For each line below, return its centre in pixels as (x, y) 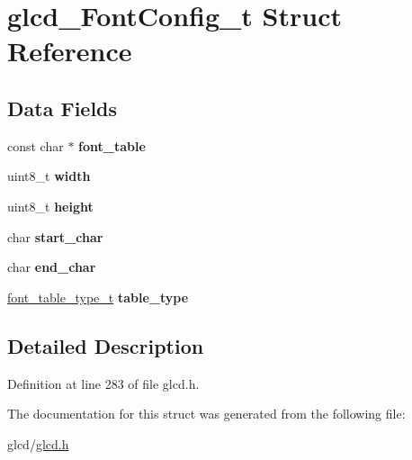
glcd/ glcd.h (38, 443)
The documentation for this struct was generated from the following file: (206, 414)
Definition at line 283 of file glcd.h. (103, 383)
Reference (70, 51)
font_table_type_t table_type (98, 297)
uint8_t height (50, 206)
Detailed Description (106, 345)
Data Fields (63, 108)
